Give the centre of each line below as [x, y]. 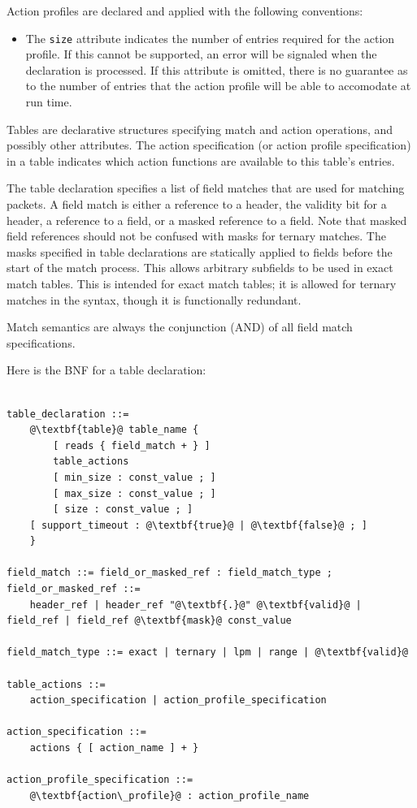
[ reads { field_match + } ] [132, 445]
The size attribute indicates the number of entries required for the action [210, 38]
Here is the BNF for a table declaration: [106, 370]
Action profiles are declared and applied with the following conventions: [185, 11]
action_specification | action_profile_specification [178, 700]
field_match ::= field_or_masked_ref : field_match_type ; [169, 573]
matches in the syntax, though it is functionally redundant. [154, 299]
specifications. [41, 342]
